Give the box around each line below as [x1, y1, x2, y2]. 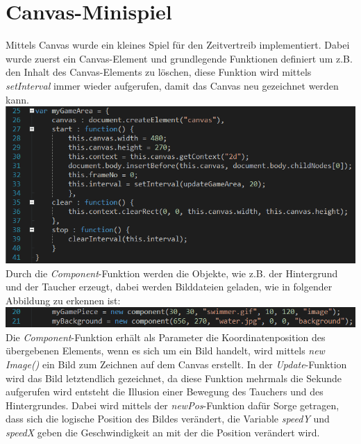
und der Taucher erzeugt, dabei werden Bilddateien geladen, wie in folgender [6, 279, 333, 294]
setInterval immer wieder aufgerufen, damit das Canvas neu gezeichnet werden [6, 78, 339, 92]
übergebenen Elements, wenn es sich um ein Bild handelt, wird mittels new [6, 343, 325, 358]
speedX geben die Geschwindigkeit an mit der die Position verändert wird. [6, 425, 320, 439]
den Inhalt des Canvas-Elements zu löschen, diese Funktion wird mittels [6, 65, 312, 79]
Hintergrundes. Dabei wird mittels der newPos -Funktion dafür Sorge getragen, [6, 397, 339, 412]
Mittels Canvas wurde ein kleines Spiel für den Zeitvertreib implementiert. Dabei [6, 38, 350, 52]
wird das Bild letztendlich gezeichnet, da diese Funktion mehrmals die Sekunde [6, 370, 342, 385]
